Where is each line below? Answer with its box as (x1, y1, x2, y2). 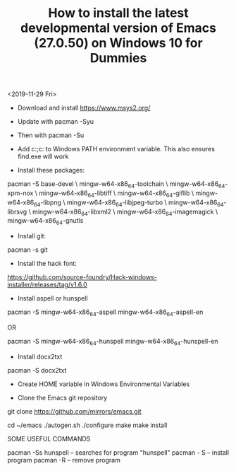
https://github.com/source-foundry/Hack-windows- (7, 273, 157, 281)
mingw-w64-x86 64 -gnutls (7, 216, 84, 227)
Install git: (17, 232, 46, 240)
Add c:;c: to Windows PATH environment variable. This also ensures (17, 145, 215, 153)
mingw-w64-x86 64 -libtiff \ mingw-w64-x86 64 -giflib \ (38, 189, 194, 199)
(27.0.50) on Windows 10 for (34, 35, 203, 51)
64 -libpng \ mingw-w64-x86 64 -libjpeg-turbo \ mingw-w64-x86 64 (34, 198, 224, 208)
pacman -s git (7, 245, 48, 254)
